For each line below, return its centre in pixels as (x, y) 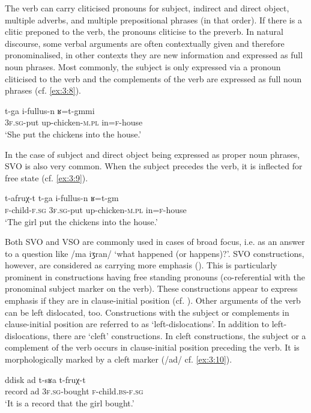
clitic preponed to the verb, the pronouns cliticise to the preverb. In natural (144, 32)
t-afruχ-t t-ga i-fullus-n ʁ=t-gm (62, 198)
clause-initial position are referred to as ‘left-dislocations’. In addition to (137, 324)
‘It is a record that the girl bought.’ (70, 402)
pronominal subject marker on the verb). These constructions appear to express (151, 288)
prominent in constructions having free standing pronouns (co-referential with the (155, 276)
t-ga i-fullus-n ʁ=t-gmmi (50, 110)
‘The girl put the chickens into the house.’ (81, 221)
